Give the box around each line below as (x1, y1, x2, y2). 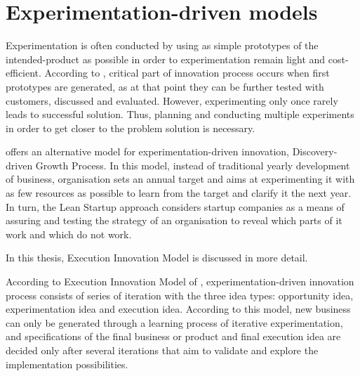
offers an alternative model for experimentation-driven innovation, (6, 144, 289, 159)
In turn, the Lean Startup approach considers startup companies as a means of (6, 199, 345, 214)
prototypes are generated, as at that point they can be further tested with (6, 79, 324, 93)
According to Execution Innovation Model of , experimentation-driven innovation (6, 274, 354, 289)
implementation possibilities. (6, 356, 128, 371)
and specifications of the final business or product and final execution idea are (6, 329, 341, 344)
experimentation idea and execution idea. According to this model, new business (6, 302, 351, 316)
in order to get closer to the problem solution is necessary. (6, 120, 255, 135)
